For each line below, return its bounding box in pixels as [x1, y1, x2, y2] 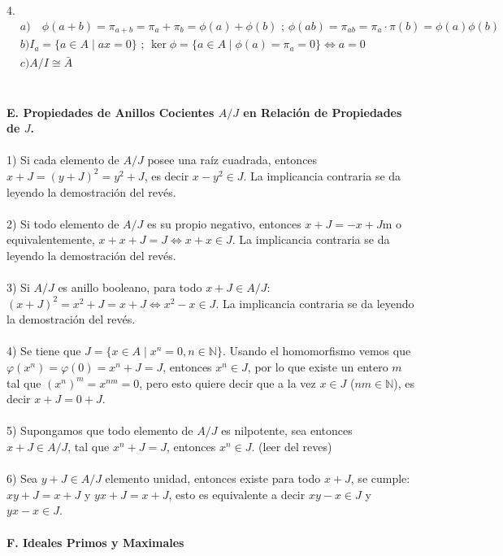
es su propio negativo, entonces [147, 215, 301, 232]
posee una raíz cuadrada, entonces [147, 151, 318, 168]
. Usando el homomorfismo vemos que [222, 342, 411, 359]
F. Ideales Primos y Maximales [7, 533, 184, 550]
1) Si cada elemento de [7, 151, 119, 168]
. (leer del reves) [251, 438, 332, 455]
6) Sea [7, 470, 38, 487]
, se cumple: [350, 470, 410, 487]
